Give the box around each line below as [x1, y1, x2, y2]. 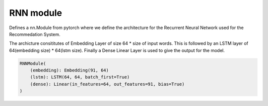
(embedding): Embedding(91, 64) [30, 68, 109, 73]
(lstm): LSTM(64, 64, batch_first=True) [30, 74, 130, 80]
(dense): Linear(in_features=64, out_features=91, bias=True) [30, 81, 185, 87]
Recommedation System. [9, 31, 61, 37]
